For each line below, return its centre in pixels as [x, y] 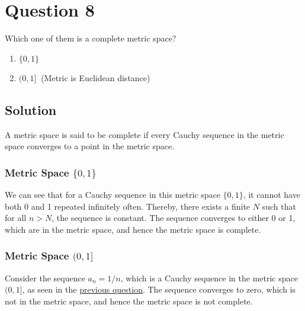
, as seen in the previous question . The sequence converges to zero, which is [159, 289]
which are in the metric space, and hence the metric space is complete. [133, 229]
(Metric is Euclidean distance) [96, 77]
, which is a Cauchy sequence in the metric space [209, 278]
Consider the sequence [45, 278]
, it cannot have [272, 194]
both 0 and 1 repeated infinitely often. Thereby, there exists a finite [128, 206]
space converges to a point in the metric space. [90, 146]
